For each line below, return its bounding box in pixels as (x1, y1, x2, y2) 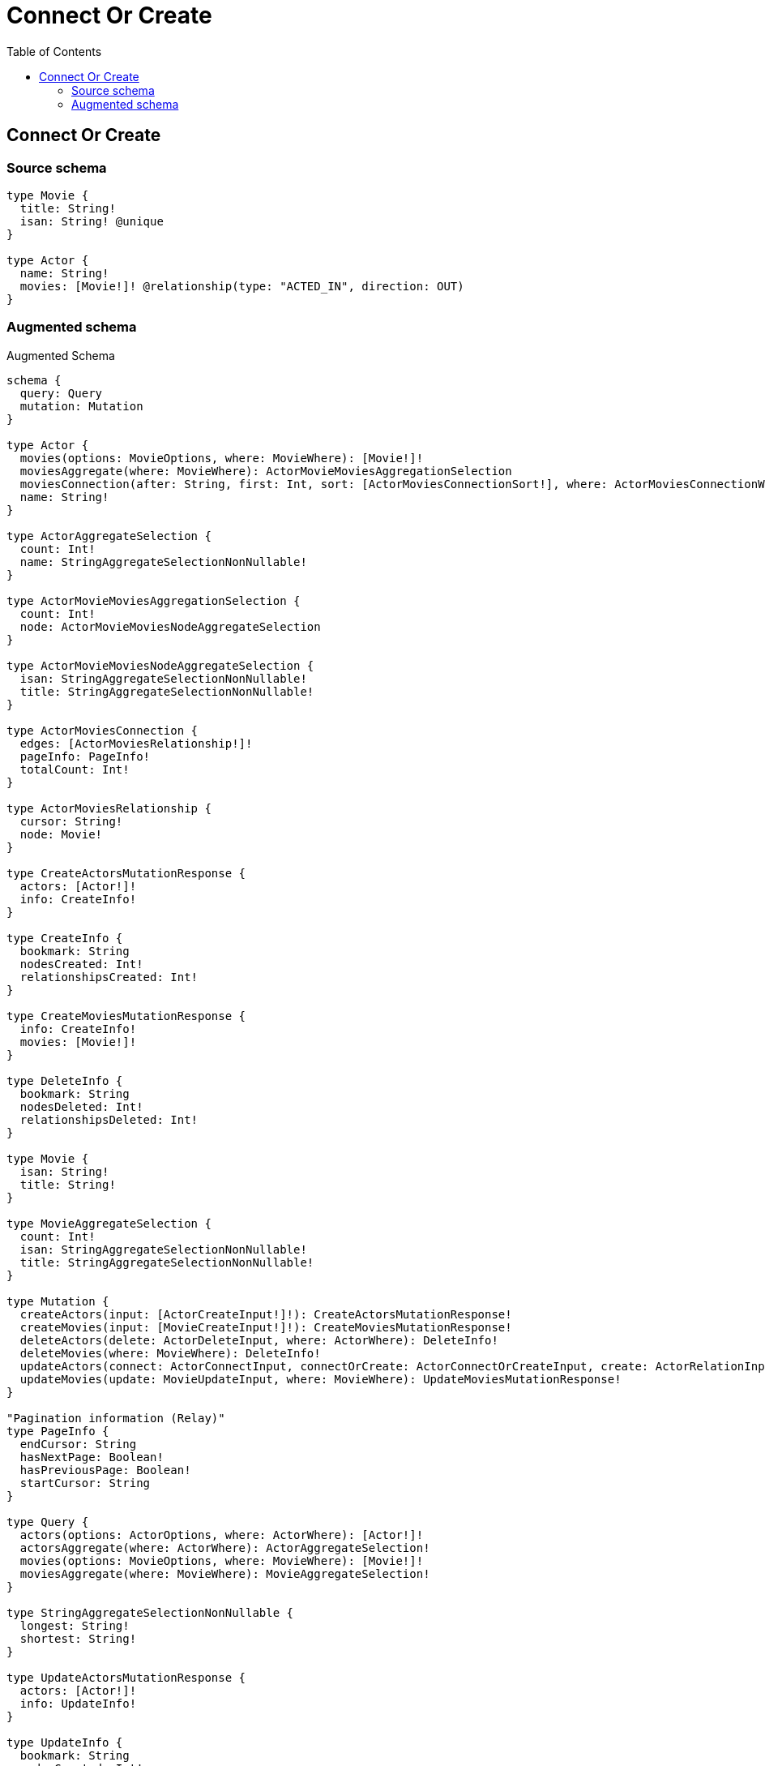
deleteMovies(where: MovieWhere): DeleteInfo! (19, 1346, 321, 1360)
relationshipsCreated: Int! (19, 970, 199, 984)
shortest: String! (19, 1631, 137, 1645)
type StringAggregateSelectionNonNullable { (6, 1605, 294, 1619)
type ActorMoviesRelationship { (6, 801, 212, 815)
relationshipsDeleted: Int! (19, 1112, 199, 1126)
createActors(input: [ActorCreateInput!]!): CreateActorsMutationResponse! (19, 1307, 512, 1321)
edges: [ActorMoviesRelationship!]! (19, 736, 253, 750)
